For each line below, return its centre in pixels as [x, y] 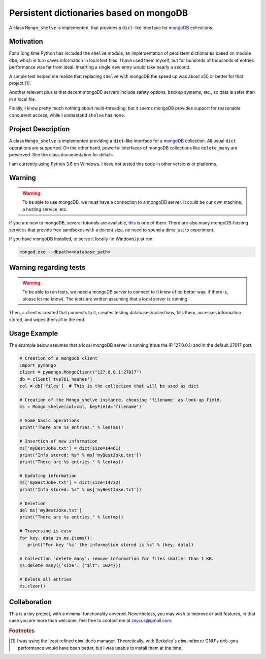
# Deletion [33, 503]
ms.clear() [33, 586]
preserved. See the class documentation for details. [62, 155]
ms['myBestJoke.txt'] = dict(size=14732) [70, 483]
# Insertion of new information [59, 441]
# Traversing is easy [46, 531]
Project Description [39, 129]
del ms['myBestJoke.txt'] [51, 510]
